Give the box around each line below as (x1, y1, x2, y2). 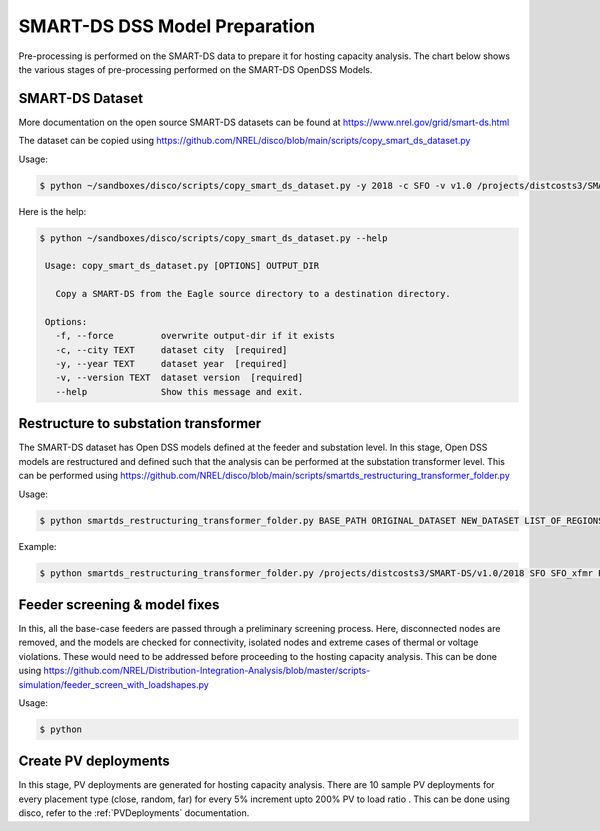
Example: (18, 540, 57, 552)
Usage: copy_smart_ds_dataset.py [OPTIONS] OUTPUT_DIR (45, 260, 320, 272)
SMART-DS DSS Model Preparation (18, 15, 315, 37)
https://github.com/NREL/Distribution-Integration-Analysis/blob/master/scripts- (43, 665, 371, 677)
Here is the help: (18, 205, 87, 217)
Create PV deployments (18, 753, 170, 770)
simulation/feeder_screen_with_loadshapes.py (18, 678, 209, 690)
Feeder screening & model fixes (18, 596, 220, 613)
